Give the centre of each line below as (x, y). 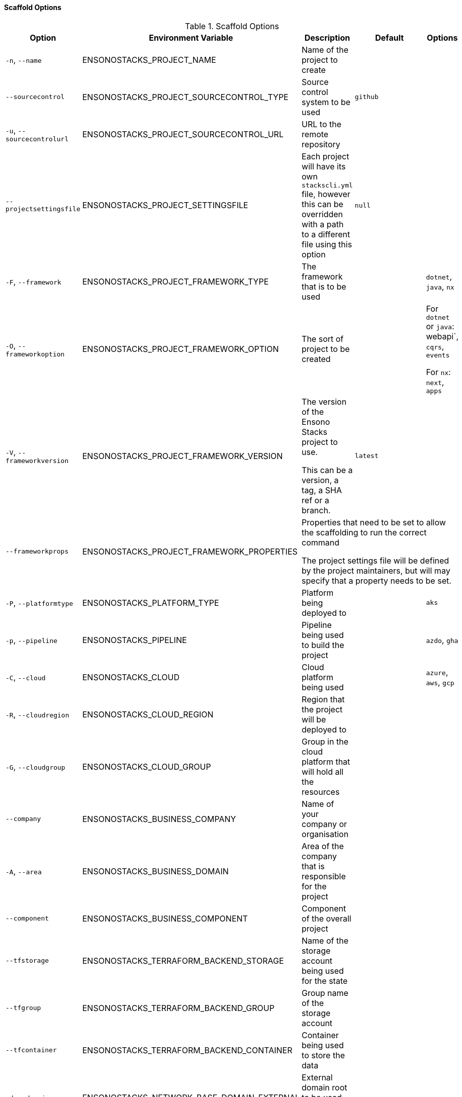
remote (315, 134)
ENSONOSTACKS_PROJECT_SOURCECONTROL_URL (183, 134)
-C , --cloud (26, 677)
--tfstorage (27, 961)
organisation (325, 834)
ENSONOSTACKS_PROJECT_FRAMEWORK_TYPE (175, 281)
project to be (326, 349)
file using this (327, 244)
